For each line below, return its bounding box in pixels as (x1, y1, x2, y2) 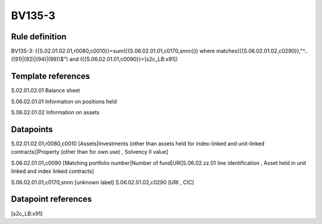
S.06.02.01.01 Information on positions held (11, 98, 117, 105)
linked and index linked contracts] (11, 167, 94, 175)
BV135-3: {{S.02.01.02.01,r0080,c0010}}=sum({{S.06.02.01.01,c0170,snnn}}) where (11, 48, 215, 55)
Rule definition (11, 32, 67, 42)
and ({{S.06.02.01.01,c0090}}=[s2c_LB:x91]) (69, 55, 178, 63)
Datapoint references (11, 194, 92, 204)
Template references (11, 71, 91, 82)
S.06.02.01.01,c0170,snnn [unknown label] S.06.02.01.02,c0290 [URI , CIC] (11, 179, 194, 186)
